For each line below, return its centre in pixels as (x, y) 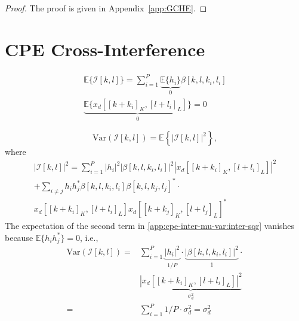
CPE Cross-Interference (105, 49)
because (19, 237)
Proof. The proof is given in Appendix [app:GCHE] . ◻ (106, 8)
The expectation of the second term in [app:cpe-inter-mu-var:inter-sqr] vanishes (150, 226)
